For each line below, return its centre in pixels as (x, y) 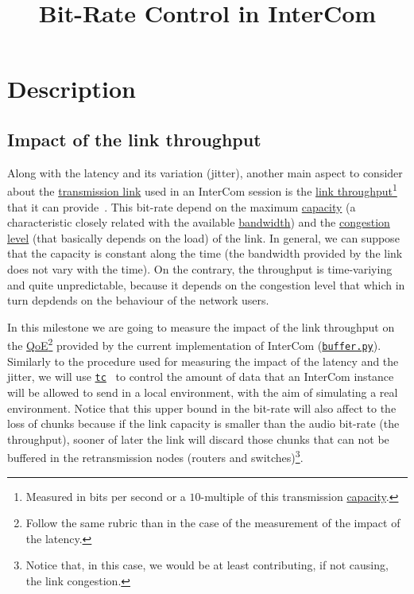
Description (72, 89)
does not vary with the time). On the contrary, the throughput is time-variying (200, 268)
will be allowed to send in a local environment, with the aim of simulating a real (203, 392)
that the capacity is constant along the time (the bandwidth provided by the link (205, 253)
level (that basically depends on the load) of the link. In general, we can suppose (203, 237)
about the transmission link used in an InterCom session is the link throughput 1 (202, 190)
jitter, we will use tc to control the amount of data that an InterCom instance (201, 377)
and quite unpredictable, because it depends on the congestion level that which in (206, 284)
